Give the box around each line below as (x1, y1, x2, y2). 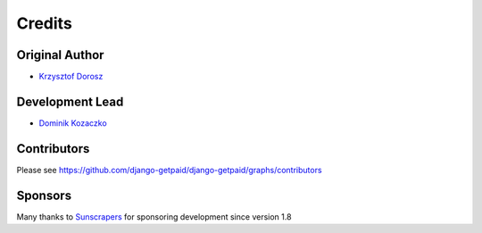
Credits (16, 13, 73, 33)
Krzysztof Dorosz (38, 71, 104, 82)
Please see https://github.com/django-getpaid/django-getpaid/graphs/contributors (16, 164, 322, 175)
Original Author (16, 47, 104, 62)
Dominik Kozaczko (38, 117, 107, 129)
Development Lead (16, 94, 124, 109)
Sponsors (16, 187, 71, 203)
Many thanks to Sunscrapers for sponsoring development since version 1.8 (16, 211, 292, 222)
